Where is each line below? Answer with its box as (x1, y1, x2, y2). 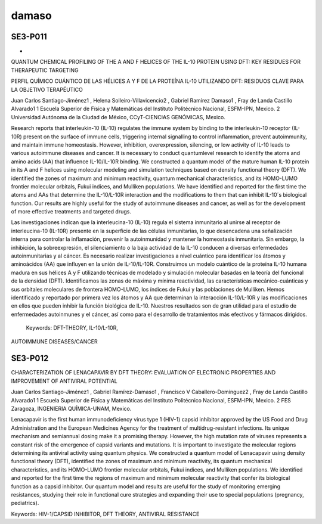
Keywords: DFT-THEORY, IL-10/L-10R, (26, 324, 119, 331)
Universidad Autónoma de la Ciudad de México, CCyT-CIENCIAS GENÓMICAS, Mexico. (11, 113, 226, 120)
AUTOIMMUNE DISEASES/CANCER (11, 337, 98, 345)
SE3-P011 (11, 32, 47, 42)
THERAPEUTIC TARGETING (11, 66, 79, 74)
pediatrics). (11, 500, 39, 507)
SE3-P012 (11, 354, 49, 364)
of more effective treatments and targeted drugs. (11, 208, 131, 215)
